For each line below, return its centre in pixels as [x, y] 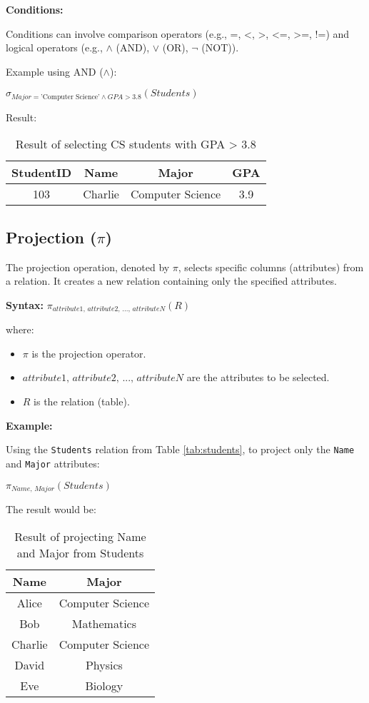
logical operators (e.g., [54, 47]
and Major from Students [80, 552]
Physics [104, 664]
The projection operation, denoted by [88, 267]
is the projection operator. [89, 353]
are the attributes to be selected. [258, 377]
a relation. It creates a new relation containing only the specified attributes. [171, 281]
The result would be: [51, 509]
